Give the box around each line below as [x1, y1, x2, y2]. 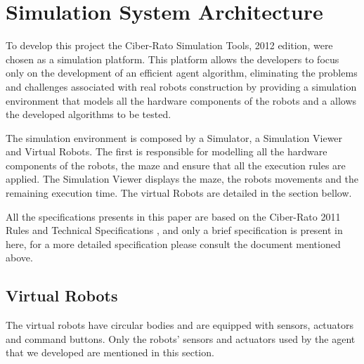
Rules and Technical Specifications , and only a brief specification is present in [6, 223, 343, 238]
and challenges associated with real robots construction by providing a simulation [6, 79, 357, 93]
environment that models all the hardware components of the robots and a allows [6, 93, 357, 108]
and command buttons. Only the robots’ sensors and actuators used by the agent [6, 331, 356, 346]
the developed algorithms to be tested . [6, 107, 171, 122]
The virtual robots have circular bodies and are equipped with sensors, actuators [6, 318, 354, 332]
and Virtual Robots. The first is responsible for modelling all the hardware [6, 144, 327, 159]
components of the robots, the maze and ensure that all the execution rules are [6, 157, 346, 172]
